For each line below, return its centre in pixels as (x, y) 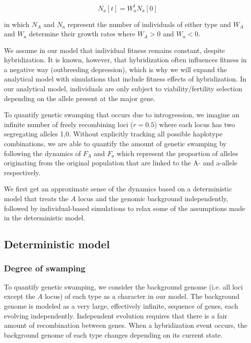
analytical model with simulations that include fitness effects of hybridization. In (125, 79)
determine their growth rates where (82, 34)
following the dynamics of (42, 153)
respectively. (22, 172)
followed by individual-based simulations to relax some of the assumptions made (125, 208)
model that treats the (36, 198)
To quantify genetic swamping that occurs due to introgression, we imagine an (122, 115)
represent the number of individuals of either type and (149, 24)
